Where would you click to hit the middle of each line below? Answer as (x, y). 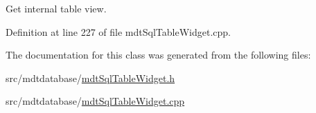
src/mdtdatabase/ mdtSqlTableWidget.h (90, 78)
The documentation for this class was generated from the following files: (158, 55)
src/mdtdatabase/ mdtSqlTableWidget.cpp (95, 101)
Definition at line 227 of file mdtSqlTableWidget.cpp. (118, 31)
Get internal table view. (56, 8)
